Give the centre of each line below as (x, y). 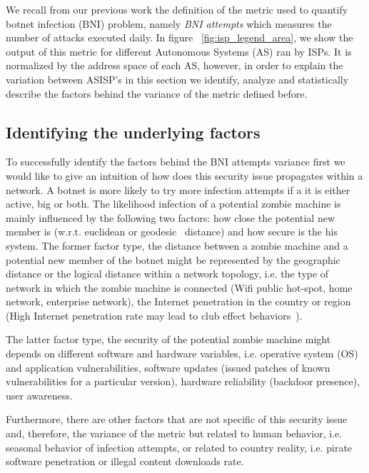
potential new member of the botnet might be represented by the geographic (173, 259)
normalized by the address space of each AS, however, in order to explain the (175, 65)
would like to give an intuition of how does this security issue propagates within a (184, 175)
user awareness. (39, 395)
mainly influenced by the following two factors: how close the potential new (171, 217)
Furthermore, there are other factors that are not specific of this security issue (177, 419)
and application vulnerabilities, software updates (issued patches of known (168, 367)
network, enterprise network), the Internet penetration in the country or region (178, 301)
